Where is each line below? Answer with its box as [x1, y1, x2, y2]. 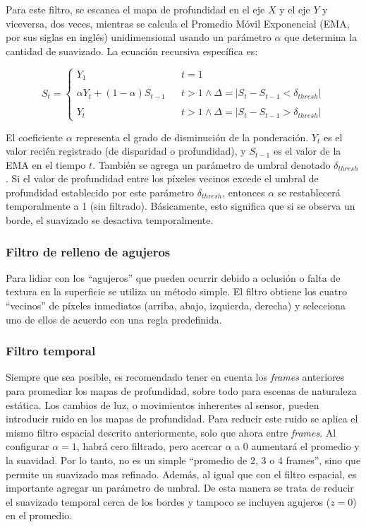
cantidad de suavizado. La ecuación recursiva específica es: [6, 43, 258, 58]
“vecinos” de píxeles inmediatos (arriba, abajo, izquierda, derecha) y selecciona [6, 298, 346, 313]
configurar [6, 439, 49, 454]
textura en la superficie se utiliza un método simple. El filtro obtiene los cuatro [6, 284, 348, 299]
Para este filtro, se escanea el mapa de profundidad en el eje [6, 2, 265, 16]
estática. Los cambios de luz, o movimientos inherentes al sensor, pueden [6, 397, 319, 412]
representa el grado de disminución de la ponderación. [75, 129, 309, 144]
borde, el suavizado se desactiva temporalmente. [6, 213, 214, 227]
